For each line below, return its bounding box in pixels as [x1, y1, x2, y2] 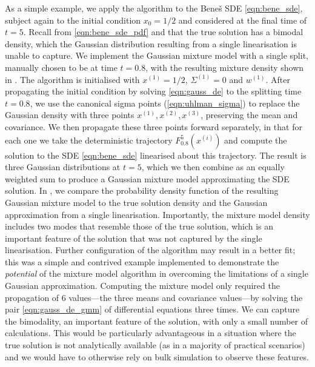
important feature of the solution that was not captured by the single [5, 231, 262, 244]
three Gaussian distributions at [5, 160, 121, 173]
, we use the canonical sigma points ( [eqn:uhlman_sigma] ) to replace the [30, 96, 300, 109]
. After [265, 73, 291, 85]
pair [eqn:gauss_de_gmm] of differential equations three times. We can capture [5, 303, 300, 316]
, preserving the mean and [201, 108, 298, 121]
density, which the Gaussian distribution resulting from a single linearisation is [5, 37, 297, 50]
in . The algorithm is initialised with [5, 73, 140, 85]
